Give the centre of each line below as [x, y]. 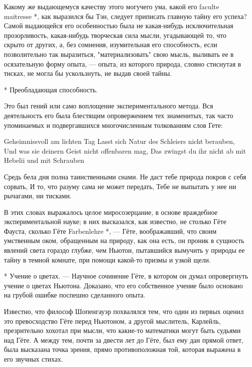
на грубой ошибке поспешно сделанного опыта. [75, 295]
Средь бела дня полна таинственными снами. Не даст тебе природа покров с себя [125, 176]
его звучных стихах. [34, 359]
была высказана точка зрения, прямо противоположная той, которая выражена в [122, 349]
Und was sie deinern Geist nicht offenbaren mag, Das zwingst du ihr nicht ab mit [125, 150]
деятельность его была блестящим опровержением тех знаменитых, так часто [119, 115]
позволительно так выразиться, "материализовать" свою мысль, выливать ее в [119, 54]
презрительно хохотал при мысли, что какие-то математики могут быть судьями [122, 330]
